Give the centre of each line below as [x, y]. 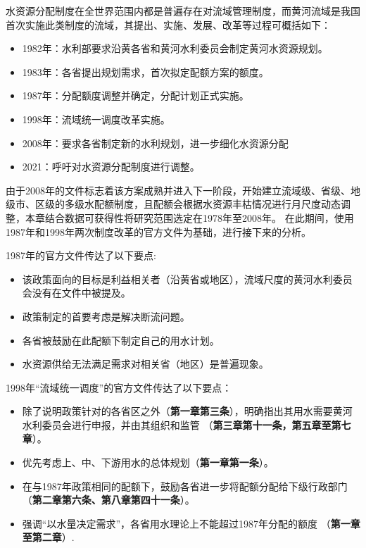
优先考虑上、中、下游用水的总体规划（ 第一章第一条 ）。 [148, 462]
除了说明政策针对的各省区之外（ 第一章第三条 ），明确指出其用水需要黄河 [187, 411]
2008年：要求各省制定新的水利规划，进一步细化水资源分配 [155, 143]
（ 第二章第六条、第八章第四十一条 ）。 [108, 500]
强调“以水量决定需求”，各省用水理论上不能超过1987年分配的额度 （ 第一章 [191, 523]
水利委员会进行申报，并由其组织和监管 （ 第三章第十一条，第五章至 [177, 424]
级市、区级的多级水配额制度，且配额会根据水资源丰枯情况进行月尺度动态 [173, 204]
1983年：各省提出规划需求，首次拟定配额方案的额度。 [145, 71]
